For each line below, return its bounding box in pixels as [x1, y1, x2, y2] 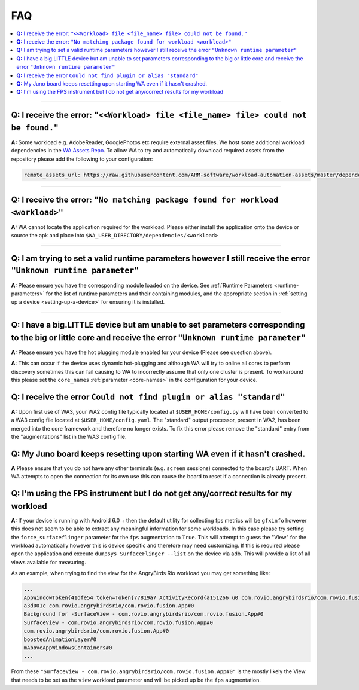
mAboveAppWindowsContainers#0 [23, 644, 112, 651]
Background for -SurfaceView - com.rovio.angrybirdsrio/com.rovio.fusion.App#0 [23, 610, 264, 618]
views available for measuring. [11, 558, 87, 566]
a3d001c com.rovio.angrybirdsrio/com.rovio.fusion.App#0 [23, 602, 194, 609]
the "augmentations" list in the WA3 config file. [11, 433, 127, 441]
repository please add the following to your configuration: [11, 155, 153, 163]
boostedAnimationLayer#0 [23, 636, 97, 643]
